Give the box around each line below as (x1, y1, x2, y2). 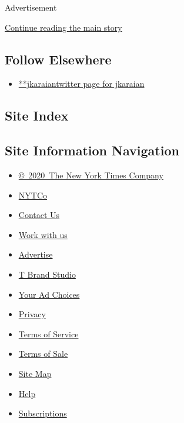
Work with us (18, 228, 68, 240)
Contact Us (18, 209, 60, 221)
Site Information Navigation (5, 141, 179, 160)
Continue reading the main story (5, 21, 122, 33)
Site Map (18, 367, 52, 379)
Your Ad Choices (18, 288, 80, 300)
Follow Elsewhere (5, 50, 112, 68)
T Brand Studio (18, 268, 76, 280)
